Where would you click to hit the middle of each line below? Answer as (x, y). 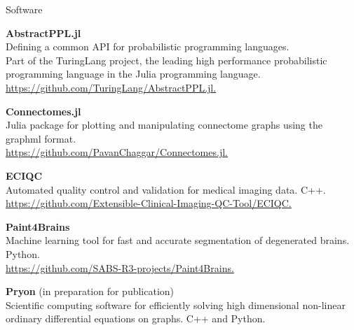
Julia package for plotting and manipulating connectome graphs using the (164, 125)
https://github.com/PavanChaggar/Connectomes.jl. (117, 152)
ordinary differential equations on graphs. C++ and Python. (136, 318)
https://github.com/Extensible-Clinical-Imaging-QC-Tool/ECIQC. (149, 203)
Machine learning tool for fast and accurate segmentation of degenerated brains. (178, 240)
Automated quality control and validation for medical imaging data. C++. (166, 189)
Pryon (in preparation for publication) (90, 291)
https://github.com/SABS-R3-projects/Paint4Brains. (120, 267)
